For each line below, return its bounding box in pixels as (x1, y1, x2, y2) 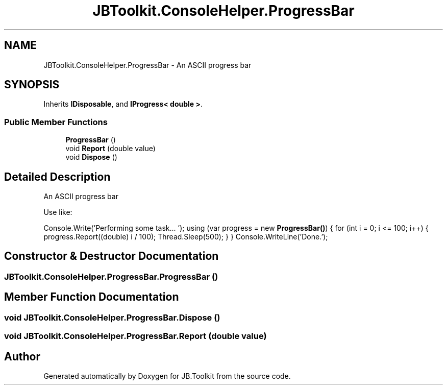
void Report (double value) (65, 144, 156, 153)
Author (4, 350, 40, 363)
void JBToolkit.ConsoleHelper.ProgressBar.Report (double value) (4, 331, 267, 342)
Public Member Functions (4, 116, 108, 127)
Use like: (43, 208, 72, 217)
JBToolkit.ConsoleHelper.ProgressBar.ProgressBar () (4, 271, 218, 282)
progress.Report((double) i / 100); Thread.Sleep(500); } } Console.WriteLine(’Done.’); (43, 232, 328, 241)
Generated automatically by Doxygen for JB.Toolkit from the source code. (43, 371, 291, 380)
